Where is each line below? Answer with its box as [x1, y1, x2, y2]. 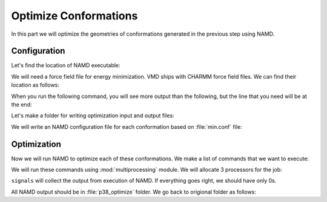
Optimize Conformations [11, 9, 138, 22]
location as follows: [11, 82, 60, 89]
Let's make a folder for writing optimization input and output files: [11, 112, 175, 119]
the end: [11, 101, 32, 108]
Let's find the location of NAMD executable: [11, 62, 121, 69]
